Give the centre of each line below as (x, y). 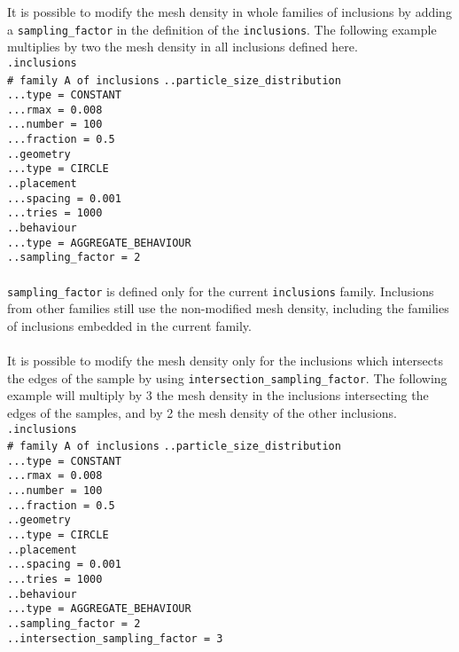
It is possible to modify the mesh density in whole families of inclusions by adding (229, 12)
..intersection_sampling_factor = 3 (115, 638)
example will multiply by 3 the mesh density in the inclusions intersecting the (218, 395)
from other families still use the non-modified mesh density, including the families (228, 308)
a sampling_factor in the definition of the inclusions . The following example (222, 29)
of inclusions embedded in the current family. (129, 325)
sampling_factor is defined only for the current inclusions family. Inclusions (221, 291)
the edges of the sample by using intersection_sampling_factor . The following (227, 377)
